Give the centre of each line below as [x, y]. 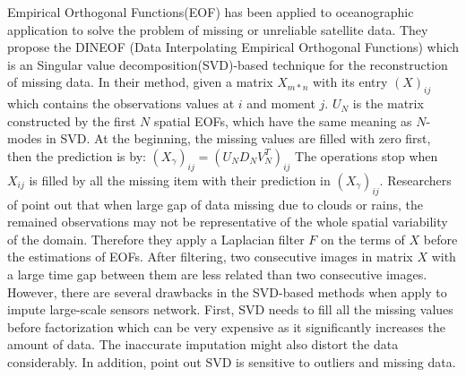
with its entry [350, 82]
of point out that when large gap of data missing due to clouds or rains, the [216, 204]
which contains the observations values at [121, 103]
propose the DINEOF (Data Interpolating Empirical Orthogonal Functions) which [233, 47]
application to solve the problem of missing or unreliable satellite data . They [218, 29]
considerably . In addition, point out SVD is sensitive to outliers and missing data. [232, 361]
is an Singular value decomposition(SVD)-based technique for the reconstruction [228, 64]
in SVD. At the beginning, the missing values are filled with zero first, [238, 138]
